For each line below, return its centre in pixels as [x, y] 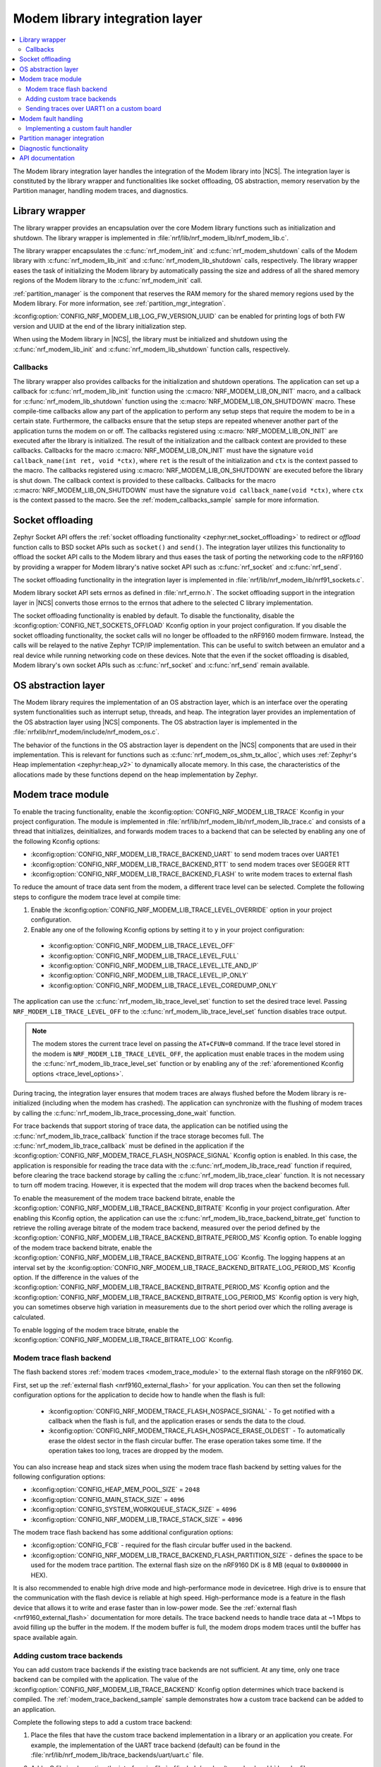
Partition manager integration [62, 139]
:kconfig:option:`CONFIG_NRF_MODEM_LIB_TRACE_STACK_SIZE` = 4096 [137, 1519]
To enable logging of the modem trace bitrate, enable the [96, 1329]
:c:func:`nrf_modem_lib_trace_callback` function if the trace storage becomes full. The [139, 1136]
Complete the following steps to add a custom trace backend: [103, 1722]
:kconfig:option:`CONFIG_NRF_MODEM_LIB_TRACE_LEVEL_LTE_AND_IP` [153, 965]
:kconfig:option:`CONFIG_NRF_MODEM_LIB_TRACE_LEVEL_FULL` [144, 956]
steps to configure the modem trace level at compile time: [97, 897]
